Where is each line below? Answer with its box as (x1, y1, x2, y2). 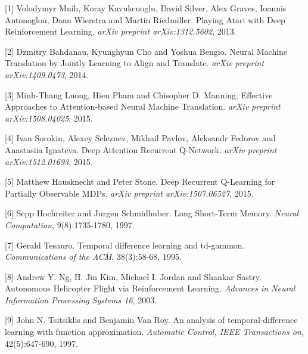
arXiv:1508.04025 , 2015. (5, 111, 93, 124)
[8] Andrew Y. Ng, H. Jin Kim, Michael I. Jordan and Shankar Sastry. (5, 270, 262, 282)
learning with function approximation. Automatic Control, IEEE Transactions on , (5, 325, 304, 338)
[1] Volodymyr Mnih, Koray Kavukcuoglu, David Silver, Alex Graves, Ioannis (5, 2, 287, 14)
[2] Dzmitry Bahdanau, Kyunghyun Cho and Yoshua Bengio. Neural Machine (5, 45, 288, 57)
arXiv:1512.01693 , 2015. (5, 155, 93, 167)
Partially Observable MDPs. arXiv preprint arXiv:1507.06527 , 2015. (5, 187, 254, 199)
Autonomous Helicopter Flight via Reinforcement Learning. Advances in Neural (5, 282, 295, 294)
